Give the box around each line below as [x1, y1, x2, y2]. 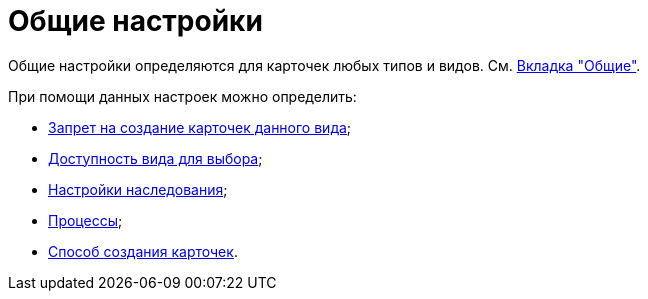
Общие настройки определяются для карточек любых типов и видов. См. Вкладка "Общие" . [8, 56, 641, 74]
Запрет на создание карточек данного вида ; [48, 118, 352, 136]
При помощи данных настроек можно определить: [8, 87, 357, 105]
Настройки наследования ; [48, 180, 228, 198]
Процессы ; [48, 211, 123, 229]
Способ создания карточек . [48, 242, 238, 260]
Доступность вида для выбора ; [48, 149, 263, 167]
